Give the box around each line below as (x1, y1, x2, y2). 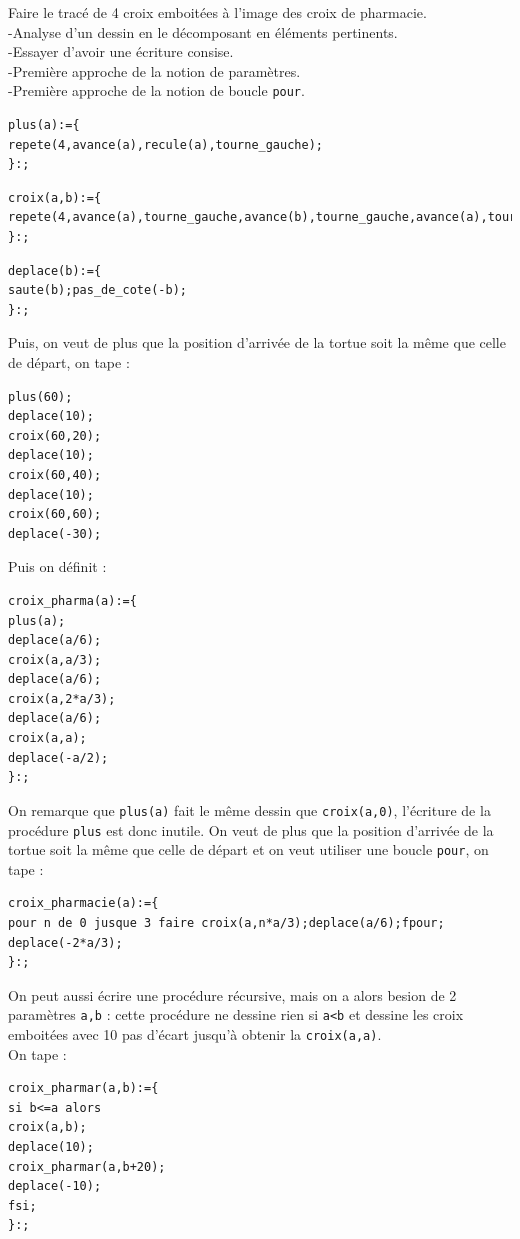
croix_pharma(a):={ (8, 593, 137, 608)
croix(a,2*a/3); (8, 691, 116, 706)
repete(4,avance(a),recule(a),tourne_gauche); (8, 137, 323, 152)
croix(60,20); (8, 428, 102, 443)
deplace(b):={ (8, 263, 102, 278)
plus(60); (8, 389, 73, 404)
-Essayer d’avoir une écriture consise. (8, 41, 234, 62)
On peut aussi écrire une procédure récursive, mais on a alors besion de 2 (8, 984, 457, 1005)
